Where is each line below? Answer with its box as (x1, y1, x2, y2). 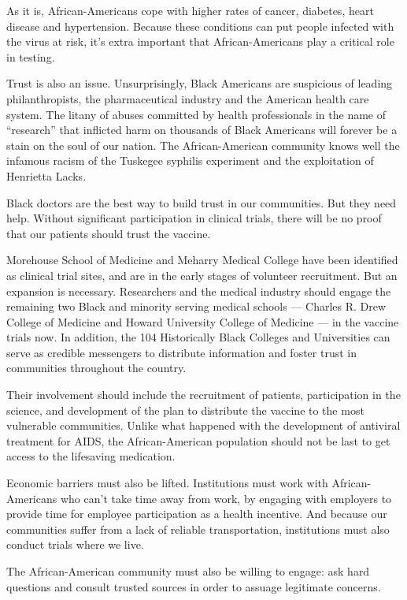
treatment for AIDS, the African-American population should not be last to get (6, 432, 390, 449)
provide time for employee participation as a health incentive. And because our (6, 505, 387, 522)
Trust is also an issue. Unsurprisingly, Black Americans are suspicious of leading (6, 75, 393, 91)
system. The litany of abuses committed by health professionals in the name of (6, 106, 386, 122)
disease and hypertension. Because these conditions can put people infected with (6, 17, 394, 34)
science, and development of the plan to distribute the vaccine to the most (6, 401, 364, 418)
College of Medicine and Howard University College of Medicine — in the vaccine (6, 313, 399, 330)
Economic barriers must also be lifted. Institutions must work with (6, 475, 328, 491)
